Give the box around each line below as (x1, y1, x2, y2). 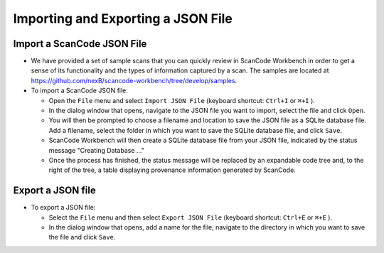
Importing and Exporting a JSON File (13, 11, 233, 26)
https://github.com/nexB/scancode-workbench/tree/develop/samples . (31, 76, 238, 85)
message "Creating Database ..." (48, 146, 145, 154)
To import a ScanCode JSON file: (31, 86, 128, 95)
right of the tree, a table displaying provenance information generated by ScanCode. (48, 166, 297, 174)
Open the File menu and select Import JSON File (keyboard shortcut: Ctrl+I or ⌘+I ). (48, 96, 316, 104)
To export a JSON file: (31, 203, 96, 212)
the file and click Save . (48, 233, 116, 242)
